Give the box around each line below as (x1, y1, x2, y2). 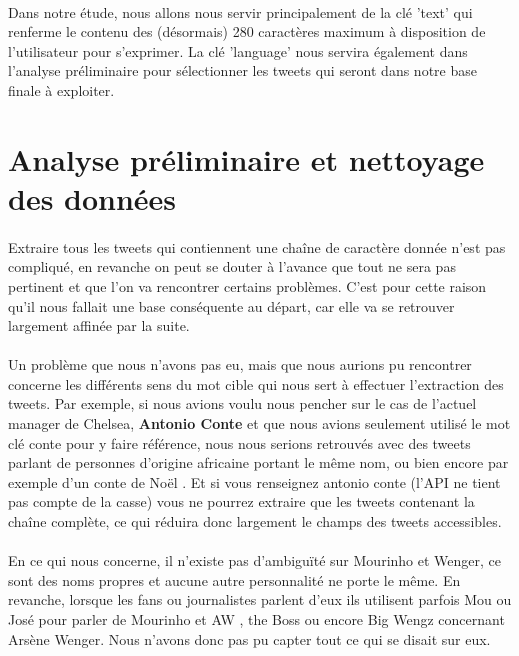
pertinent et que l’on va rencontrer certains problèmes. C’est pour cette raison (8, 275, 487, 296)
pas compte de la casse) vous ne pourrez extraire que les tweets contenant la (8, 491, 475, 512)
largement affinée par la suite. (8, 315, 190, 336)
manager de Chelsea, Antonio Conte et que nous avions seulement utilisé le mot (8, 413, 511, 434)
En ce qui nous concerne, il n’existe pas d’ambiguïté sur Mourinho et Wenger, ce (8, 550, 501, 571)
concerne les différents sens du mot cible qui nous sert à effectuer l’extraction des (8, 373, 504, 394)
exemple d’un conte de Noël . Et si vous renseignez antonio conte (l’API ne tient (8, 471, 501, 492)
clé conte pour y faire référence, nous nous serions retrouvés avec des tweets (8, 432, 471, 453)
